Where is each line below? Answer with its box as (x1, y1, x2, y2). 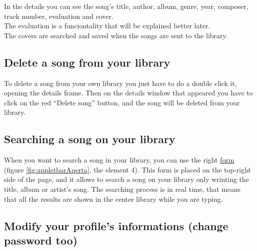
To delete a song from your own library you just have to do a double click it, (4, 78, 237, 88)
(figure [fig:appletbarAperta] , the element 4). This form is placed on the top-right (4, 164, 251, 174)
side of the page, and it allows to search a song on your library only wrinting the (4, 174, 249, 184)
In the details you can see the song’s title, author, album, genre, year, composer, (4, 1, 249, 11)
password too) (4, 232, 78, 248)
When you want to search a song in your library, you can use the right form (4, 155, 235, 165)
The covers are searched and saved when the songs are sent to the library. (4, 30, 228, 40)
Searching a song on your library (4, 131, 176, 147)
